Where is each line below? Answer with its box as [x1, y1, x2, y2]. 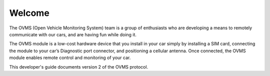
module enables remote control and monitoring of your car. [9, 55, 131, 61]
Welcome [9, 7, 49, 18]
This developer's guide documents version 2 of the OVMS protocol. [9, 64, 148, 70]
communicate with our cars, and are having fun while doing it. [9, 31, 137, 37]
